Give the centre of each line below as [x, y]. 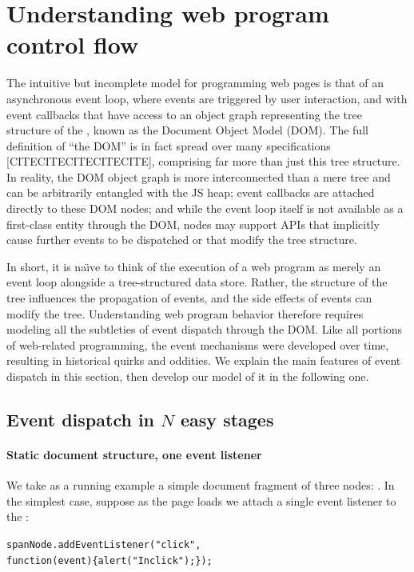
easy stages [227, 419]
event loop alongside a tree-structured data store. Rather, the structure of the [197, 282]
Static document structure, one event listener [134, 454]
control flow [73, 44]
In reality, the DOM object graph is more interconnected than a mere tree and [199, 176]
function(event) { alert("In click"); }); [109, 560]
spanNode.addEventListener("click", [104, 544]
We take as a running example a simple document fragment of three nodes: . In [201, 485]
